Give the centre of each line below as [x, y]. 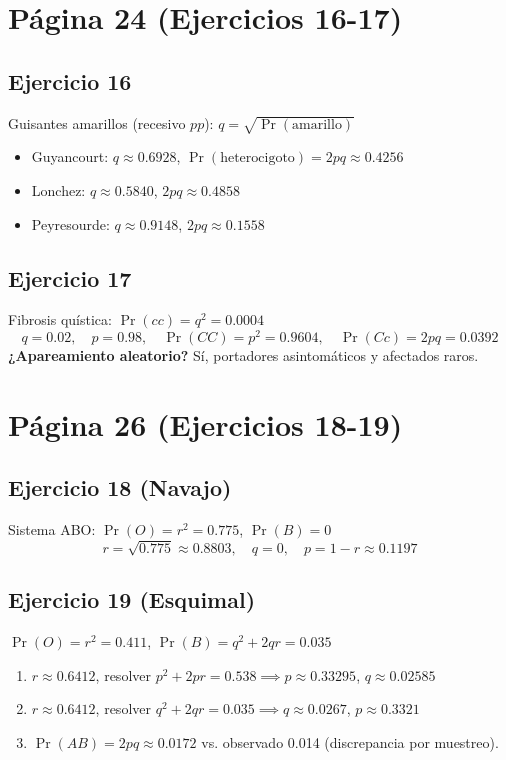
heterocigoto [257, 158]
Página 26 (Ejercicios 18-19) [205, 423]
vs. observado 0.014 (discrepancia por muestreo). [350, 741]
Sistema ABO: [52, 529]
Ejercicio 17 [70, 277]
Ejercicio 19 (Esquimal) [132, 599]
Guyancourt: [70, 156]
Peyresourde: [70, 223]
